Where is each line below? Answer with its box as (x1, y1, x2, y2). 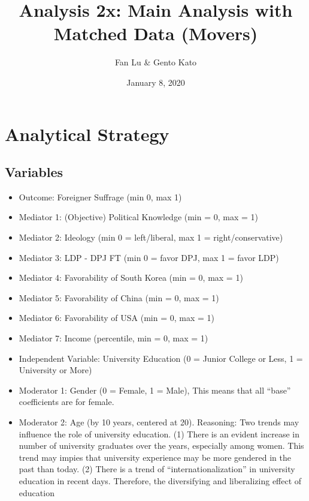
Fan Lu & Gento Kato (114, 56, 197, 68)
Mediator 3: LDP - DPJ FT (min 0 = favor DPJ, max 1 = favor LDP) (19, 251, 279, 263)
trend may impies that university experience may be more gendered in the (19, 451, 291, 463)
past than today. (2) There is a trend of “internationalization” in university (19, 463, 295, 475)
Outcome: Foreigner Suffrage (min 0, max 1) (19, 190, 182, 203)
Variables (5, 163, 63, 181)
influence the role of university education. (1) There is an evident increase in (19, 427, 300, 440)
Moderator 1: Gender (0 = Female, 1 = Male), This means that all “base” (19, 383, 291, 396)
